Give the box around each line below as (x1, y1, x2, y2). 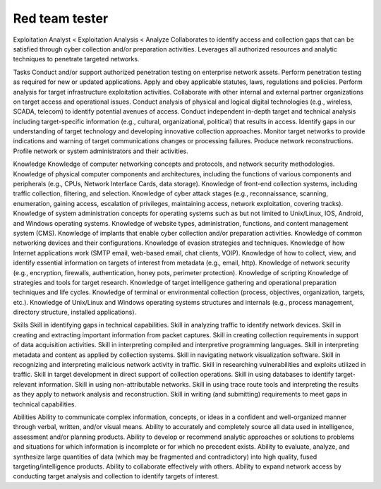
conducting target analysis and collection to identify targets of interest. (13, 472, 219, 481)
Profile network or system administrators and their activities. (13, 147, 188, 155)
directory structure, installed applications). (13, 308, 137, 317)
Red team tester (13, 11, 109, 26)
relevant (13, 380, 37, 388)
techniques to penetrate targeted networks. (13, 55, 140, 64)
